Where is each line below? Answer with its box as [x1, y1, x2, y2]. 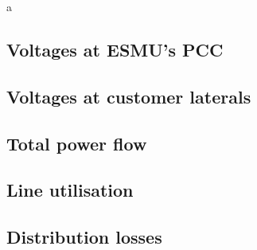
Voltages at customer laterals [6, 84, 251, 108]
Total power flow [6, 131, 147, 155]
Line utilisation [6, 178, 134, 202]
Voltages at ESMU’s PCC [6, 37, 224, 61]
